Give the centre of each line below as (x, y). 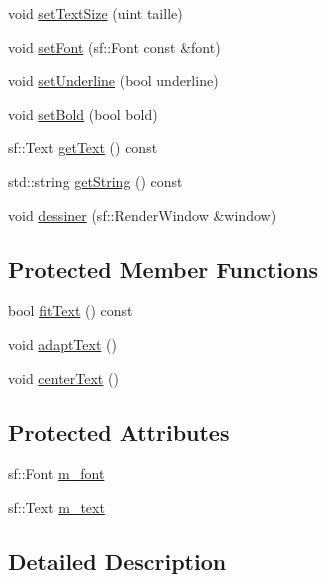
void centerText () (63, 377)
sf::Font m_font (56, 473)
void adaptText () (62, 343)
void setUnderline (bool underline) (113, 80)
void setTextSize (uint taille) (95, 13)
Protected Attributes (119, 431)
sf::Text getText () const (83, 147)
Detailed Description (117, 560)
